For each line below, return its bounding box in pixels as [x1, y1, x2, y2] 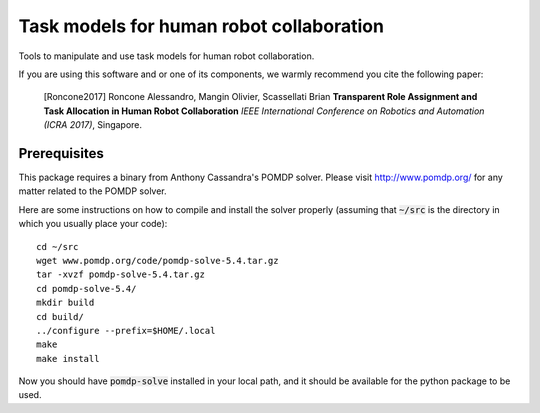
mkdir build [36, 297, 95, 309]
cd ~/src [36, 241, 79, 252]
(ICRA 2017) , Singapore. [43, 119, 143, 131]
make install [36, 353, 100, 364]
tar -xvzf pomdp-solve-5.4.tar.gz [36, 269, 205, 280]
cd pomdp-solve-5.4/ [36, 283, 137, 294]
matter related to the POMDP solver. [18, 185, 167, 197]
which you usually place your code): [18, 218, 168, 230]
